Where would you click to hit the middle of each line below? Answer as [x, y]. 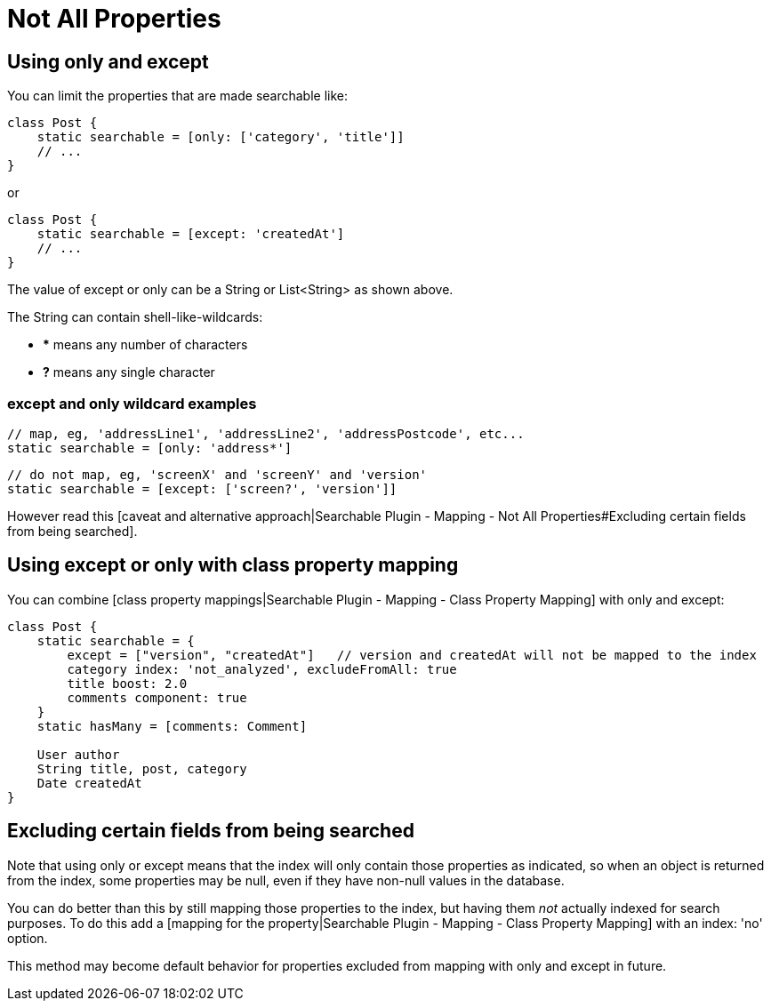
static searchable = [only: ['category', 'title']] [221, 137]
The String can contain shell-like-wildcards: [135, 317]
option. [28, 938]
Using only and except [108, 61]
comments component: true [157, 697]
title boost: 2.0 [127, 683]
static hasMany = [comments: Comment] [172, 726]
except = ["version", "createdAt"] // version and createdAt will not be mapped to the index [412, 655]
